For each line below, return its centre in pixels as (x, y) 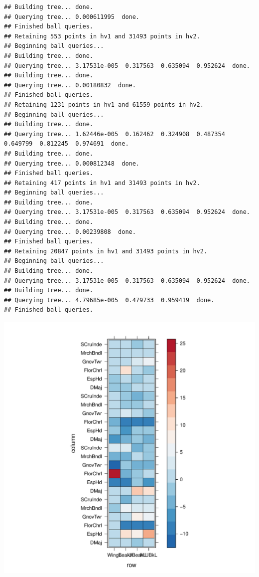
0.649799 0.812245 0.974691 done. (66, 144)
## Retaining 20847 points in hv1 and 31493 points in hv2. (106, 251)
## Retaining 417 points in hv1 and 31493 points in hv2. (102, 183)
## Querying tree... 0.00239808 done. (70, 232)
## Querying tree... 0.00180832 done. (70, 85)
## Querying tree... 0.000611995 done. (72, 17)
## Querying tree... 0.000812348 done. (72, 163)
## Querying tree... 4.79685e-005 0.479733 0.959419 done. (109, 300)
